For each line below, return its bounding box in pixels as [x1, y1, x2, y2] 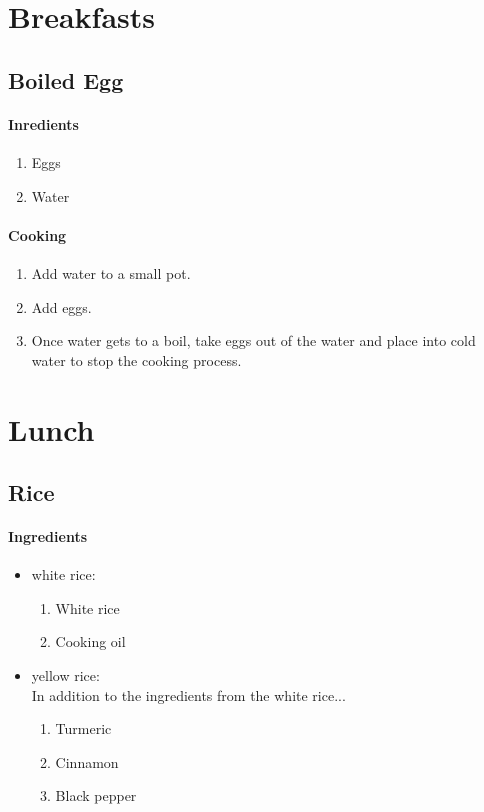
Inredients [8, 113, 79, 134]
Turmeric [55, 718, 112, 739]
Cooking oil [55, 631, 126, 652]
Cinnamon [55, 751, 119, 772]
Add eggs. [31, 296, 92, 317]
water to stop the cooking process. [31, 349, 242, 370]
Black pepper [55, 785, 137, 806]
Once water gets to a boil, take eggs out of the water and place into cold [31, 330, 476, 351]
